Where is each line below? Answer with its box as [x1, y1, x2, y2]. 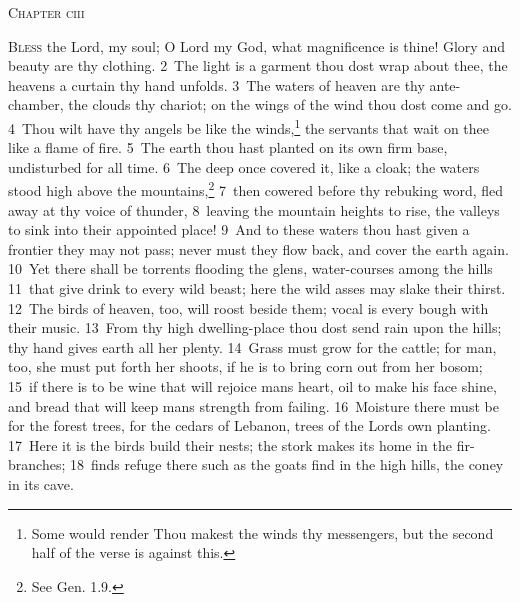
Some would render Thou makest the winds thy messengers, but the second [31, 522, 494, 543]
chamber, [8, 94, 64, 115]
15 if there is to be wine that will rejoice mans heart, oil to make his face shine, [8, 376, 497, 396]
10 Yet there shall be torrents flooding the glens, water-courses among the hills [8, 258, 493, 279]
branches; [8, 454, 66, 475]
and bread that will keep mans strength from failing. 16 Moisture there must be [8, 395, 499, 416]
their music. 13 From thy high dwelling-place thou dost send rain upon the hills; [8, 317, 502, 338]
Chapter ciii [8, 2, 85, 22]
